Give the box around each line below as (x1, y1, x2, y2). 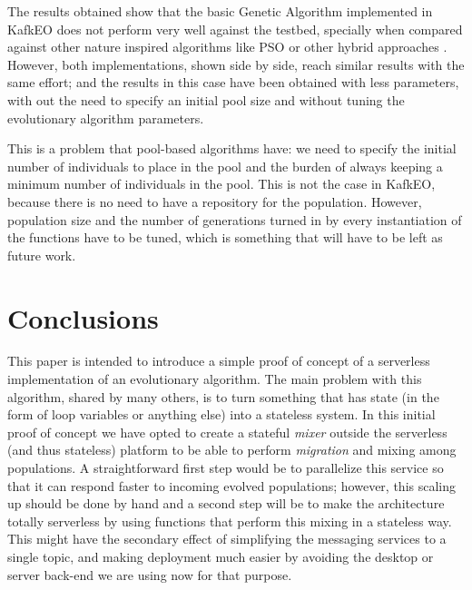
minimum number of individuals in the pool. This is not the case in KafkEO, (7, 174, 436, 193)
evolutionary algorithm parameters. (7, 108, 204, 127)
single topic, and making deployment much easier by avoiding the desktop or (7, 546, 434, 565)
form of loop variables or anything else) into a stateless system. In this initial (7, 405, 436, 424)
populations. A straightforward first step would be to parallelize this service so (7, 458, 444, 477)
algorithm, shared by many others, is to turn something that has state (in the (7, 387, 439, 406)
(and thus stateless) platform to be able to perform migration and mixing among (7, 440, 457, 459)
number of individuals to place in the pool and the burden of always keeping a (7, 156, 443, 175)
